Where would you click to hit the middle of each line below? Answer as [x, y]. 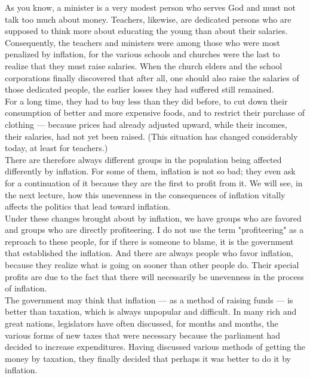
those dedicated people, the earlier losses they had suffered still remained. [139, 89]
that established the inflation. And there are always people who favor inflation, [149, 253]
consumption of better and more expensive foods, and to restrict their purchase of [155, 113]
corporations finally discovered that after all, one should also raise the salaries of [152, 77]
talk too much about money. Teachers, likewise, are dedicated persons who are [148, 19]
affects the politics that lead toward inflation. [88, 206]
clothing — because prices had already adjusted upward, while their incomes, [146, 124]
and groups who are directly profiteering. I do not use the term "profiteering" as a [154, 230]
